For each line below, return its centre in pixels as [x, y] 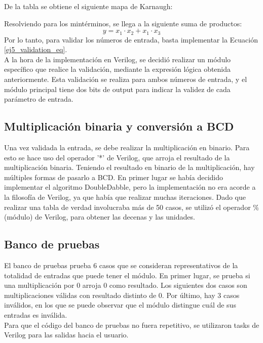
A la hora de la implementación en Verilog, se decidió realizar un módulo [118, 59]
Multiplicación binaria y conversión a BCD [119, 126]
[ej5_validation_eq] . [36, 49]
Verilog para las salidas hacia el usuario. [66, 335]
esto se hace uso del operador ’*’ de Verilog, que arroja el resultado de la [117, 157]
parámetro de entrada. [39, 99]
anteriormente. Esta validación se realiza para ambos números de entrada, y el [126, 79]
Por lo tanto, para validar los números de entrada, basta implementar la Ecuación [131, 39]
